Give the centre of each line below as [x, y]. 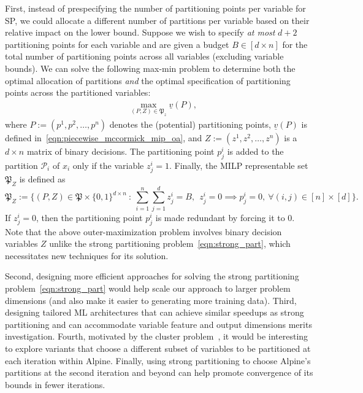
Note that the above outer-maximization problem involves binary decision [143, 231]
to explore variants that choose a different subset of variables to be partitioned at [158, 348]
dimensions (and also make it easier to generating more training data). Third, [151, 300]
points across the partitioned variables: [78, 92]
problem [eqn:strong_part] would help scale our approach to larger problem [148, 288]
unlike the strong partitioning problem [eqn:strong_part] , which [170, 243]
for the [295, 44]
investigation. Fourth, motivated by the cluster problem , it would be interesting [157, 336]
